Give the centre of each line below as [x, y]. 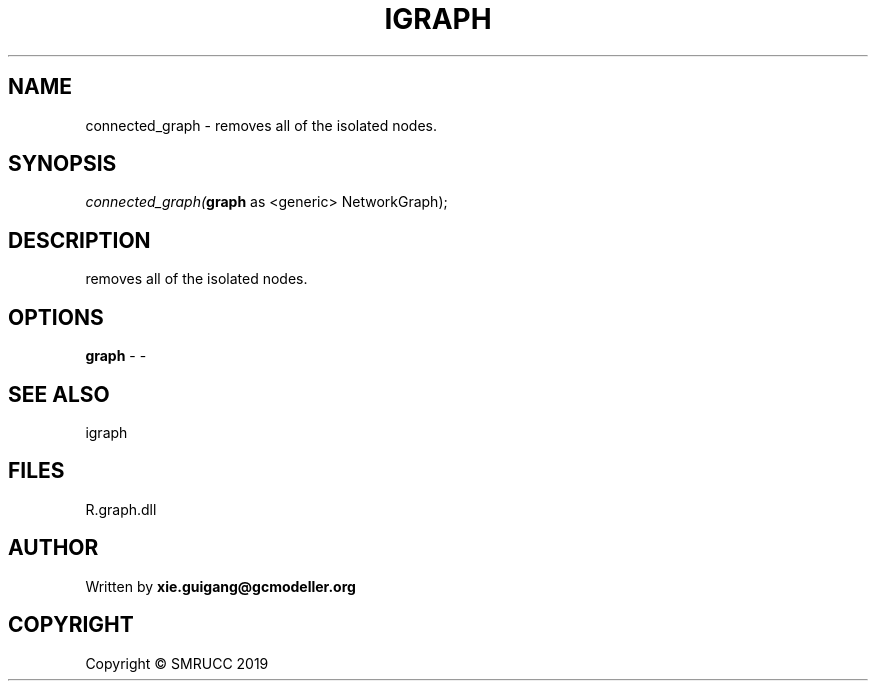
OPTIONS [56, 317]
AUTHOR [53, 548]
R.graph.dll [121, 509]
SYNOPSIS [62, 164]
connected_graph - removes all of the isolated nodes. [261, 125]
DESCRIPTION [79, 240]
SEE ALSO [59, 394]
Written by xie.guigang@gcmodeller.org [220, 586]
